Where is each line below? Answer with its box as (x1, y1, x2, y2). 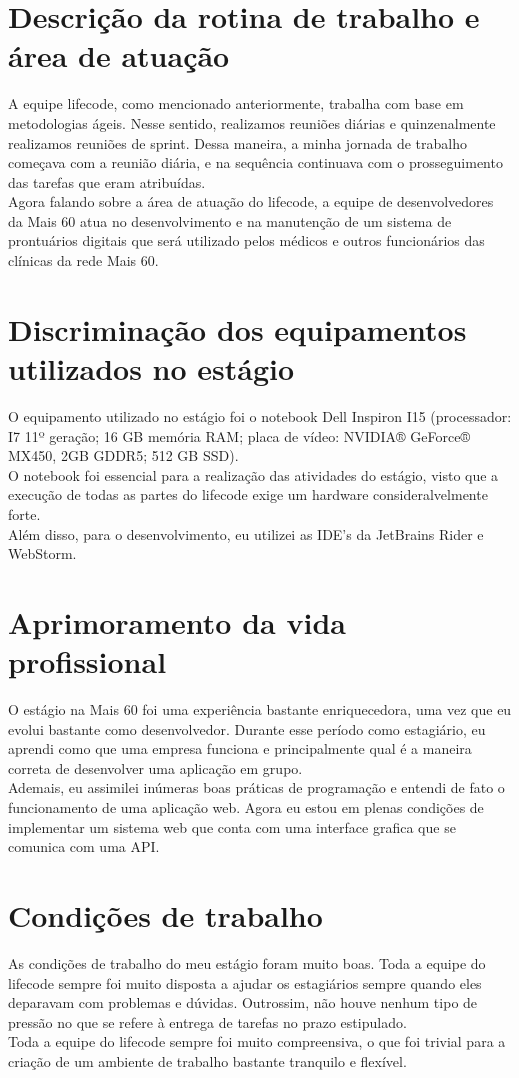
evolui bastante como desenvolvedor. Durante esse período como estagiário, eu (8, 718, 486, 739)
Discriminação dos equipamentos (8, 308, 467, 349)
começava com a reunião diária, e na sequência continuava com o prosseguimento (8, 152, 503, 173)
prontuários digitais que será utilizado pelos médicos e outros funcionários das (8, 230, 485, 251)
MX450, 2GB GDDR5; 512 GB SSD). (8, 445, 239, 466)
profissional (8, 641, 167, 682)
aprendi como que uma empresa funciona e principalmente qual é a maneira (8, 738, 472, 759)
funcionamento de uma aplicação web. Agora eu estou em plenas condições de (8, 797, 484, 817)
